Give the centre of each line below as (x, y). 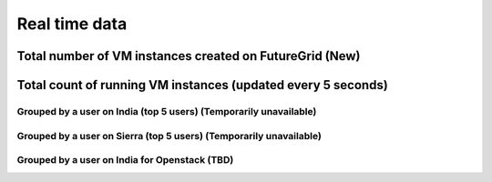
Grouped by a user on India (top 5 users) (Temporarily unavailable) (167, 111)
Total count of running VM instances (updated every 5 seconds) (203, 85)
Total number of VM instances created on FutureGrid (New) (189, 56)
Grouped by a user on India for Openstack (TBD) (125, 160)
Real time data (72, 24)
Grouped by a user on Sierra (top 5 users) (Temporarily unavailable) (169, 136)
